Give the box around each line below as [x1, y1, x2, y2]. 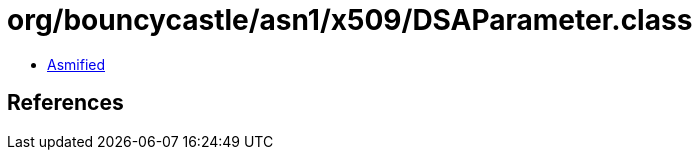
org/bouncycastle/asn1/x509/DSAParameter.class [7, 3, 693, 37]
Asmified [47, 55, 106, 73]
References [7, 90, 124, 116]
